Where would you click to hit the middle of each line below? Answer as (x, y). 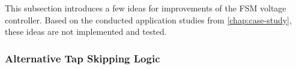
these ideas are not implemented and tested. (86, 31)
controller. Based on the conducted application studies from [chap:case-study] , (148, 19)
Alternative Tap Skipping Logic (83, 58)
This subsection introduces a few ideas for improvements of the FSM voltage (146, 8)
